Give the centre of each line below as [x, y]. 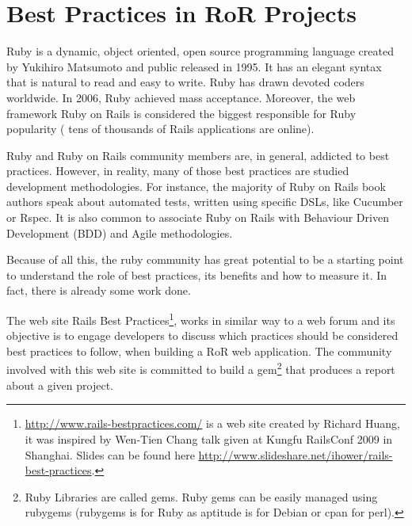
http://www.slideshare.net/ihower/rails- [296, 454]
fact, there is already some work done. [99, 290]
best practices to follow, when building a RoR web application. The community [199, 351]
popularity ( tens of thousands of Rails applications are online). [160, 129]
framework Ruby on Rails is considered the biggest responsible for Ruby [181, 113]
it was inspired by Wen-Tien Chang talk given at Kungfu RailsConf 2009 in [209, 438]
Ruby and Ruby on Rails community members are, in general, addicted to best [198, 155]
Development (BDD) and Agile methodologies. [120, 233]
